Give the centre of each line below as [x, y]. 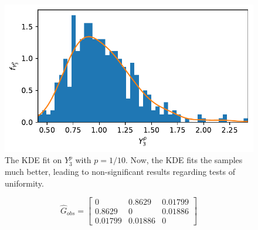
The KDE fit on [33, 160]
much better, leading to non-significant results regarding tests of [120, 171]
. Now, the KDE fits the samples [184, 160]
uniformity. [24, 183]
